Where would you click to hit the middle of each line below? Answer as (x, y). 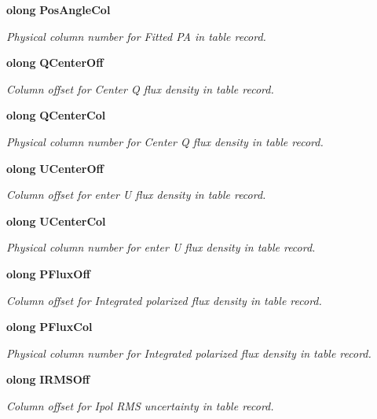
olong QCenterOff (55, 62)
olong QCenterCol (56, 115)
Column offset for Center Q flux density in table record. (140, 88)
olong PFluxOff (48, 273)
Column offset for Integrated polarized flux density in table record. (164, 300)
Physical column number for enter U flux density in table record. (161, 247)
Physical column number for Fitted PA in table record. (136, 36)
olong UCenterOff (55, 168)
